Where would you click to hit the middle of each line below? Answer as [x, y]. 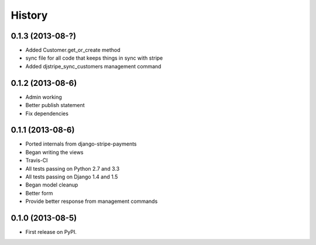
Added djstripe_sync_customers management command [93, 66]
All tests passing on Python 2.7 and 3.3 [73, 168]
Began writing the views [54, 152]
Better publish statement [55, 105]
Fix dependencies [47, 113]
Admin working [44, 97]
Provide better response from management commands [92, 201]
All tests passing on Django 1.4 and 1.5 [72, 177]
